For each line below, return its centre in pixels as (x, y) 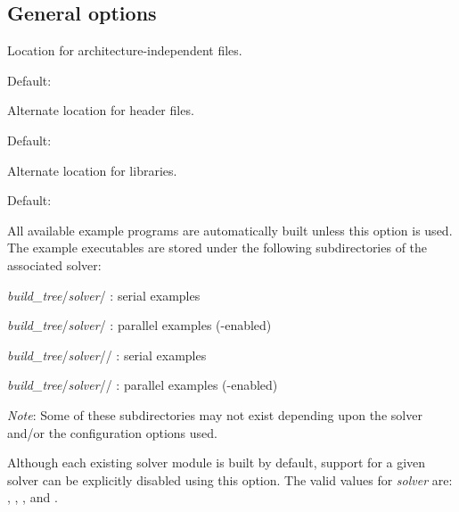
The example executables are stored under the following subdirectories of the (217, 248)
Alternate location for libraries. (92, 170)
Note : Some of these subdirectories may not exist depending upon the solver (215, 414)
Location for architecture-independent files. (125, 50)
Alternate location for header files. (101, 110)
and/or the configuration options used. (112, 432)
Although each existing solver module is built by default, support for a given (217, 462)
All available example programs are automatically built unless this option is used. (230, 230)
